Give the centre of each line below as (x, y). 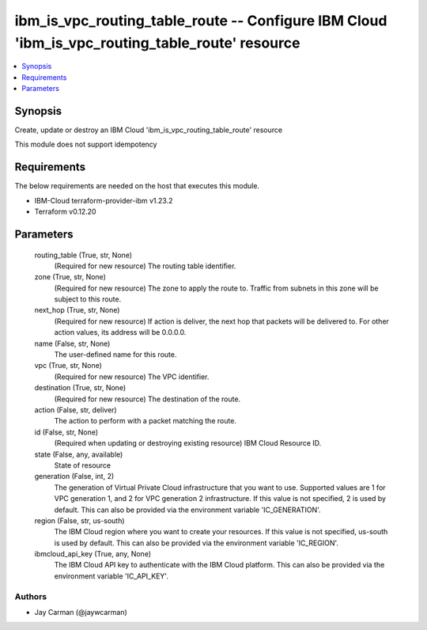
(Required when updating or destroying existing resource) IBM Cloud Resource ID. (188, 443)
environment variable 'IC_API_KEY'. (111, 576)
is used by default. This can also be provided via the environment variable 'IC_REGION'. (196, 543)
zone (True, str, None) (70, 277)
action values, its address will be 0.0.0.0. (120, 332)
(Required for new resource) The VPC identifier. (132, 377)
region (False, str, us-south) (80, 520)
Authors (31, 596)
